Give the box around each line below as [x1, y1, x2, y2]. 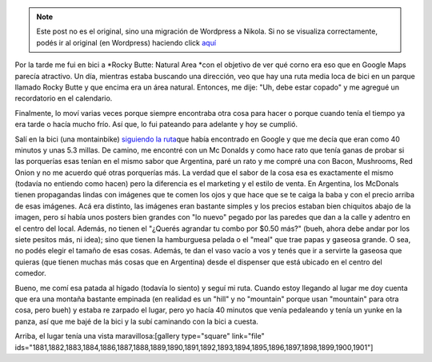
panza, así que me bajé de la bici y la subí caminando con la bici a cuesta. [14, 316, 259, 326]
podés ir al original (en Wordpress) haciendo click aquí [36, 38, 216, 47]
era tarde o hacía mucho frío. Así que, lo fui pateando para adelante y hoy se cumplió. [14, 120, 298, 129]
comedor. [14, 269, 47, 278]
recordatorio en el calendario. [14, 93, 113, 103]
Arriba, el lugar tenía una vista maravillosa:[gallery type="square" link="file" [14, 332, 265, 341]
